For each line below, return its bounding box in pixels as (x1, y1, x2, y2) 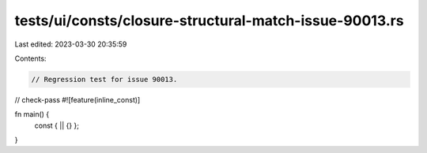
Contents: (14, 54, 47, 63)
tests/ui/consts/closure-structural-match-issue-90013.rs (14, 12, 404, 29)
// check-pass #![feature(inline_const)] (14, 95, 141, 104)
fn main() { (14, 110, 50, 119)
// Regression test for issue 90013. (31, 75, 178, 84)
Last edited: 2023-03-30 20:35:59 (14, 39, 127, 49)
